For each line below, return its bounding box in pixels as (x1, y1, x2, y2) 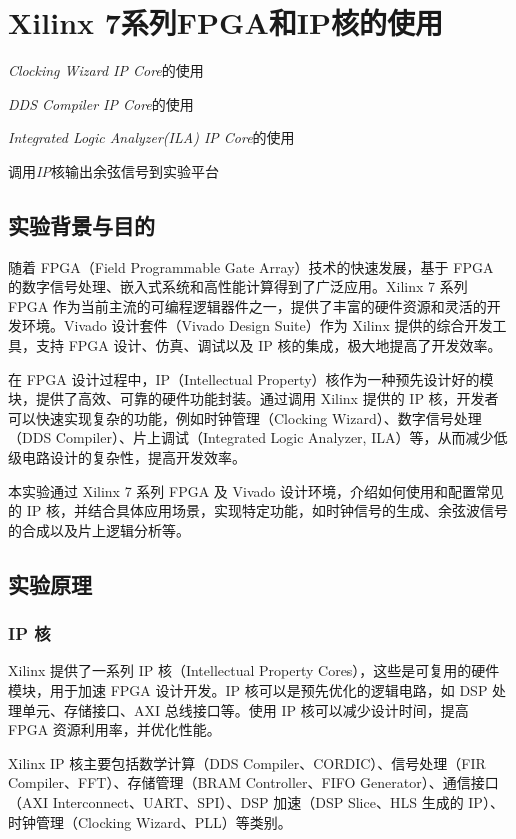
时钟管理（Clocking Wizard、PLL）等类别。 (8, 811, 292, 832)
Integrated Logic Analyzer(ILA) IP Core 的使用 (8, 127, 295, 148)
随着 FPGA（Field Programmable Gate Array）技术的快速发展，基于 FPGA (8, 256, 494, 277)
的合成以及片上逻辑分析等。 (8, 519, 190, 540)
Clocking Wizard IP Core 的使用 (8, 60, 204, 81)
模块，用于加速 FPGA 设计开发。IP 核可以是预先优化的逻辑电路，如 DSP (8, 680, 488, 701)
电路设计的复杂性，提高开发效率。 (21, 447, 246, 468)
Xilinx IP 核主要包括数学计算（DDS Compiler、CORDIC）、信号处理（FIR (8, 752, 486, 773)
